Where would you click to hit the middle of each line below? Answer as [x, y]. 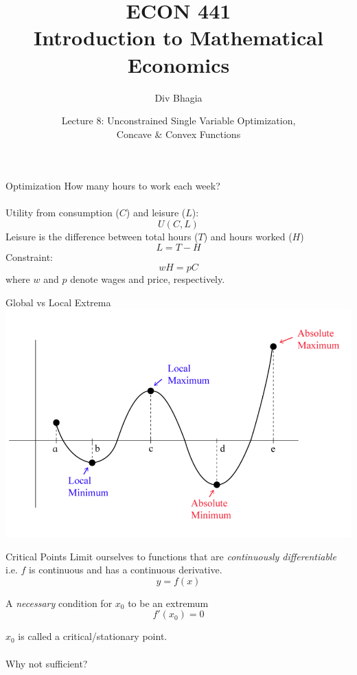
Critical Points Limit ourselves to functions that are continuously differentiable [171, 556]
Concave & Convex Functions [178, 134]
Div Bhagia [178, 97]
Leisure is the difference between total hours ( [102, 237]
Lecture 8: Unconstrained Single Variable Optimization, [178, 121]
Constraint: [29, 256]
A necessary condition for [59, 603]
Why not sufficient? [47, 663]
